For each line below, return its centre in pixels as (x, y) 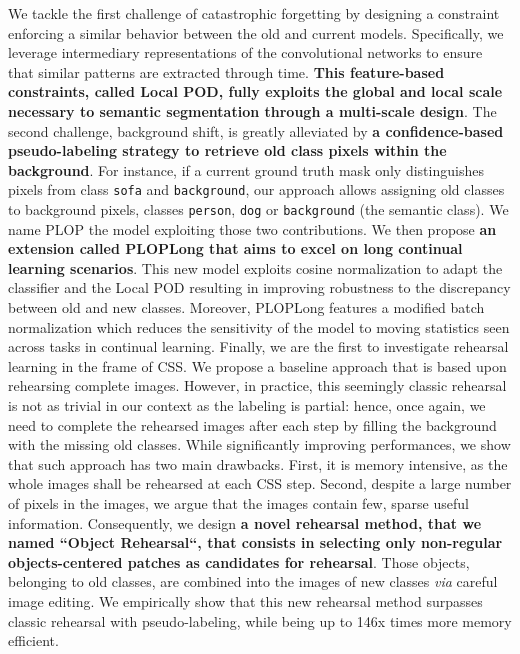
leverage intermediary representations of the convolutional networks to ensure (245, 52)
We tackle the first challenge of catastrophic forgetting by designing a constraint (254, 13)
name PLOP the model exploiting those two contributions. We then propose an (252, 228)
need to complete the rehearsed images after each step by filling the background (252, 424)
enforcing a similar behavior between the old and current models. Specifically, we (256, 32)
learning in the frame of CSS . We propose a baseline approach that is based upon (257, 365)
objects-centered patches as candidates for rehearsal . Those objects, (239, 561)
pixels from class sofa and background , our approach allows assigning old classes (256, 189)
